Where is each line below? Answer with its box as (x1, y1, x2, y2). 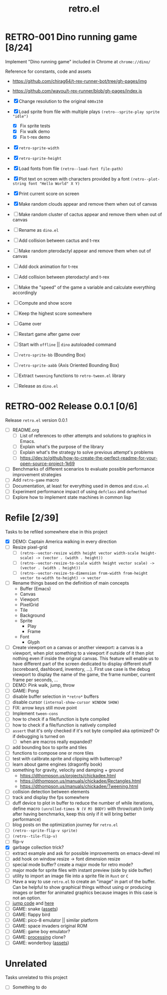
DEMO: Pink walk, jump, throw (12, 682, 75, 688)
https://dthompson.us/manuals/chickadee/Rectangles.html (19, 778, 141, 784)
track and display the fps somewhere (12, 794, 89, 800)
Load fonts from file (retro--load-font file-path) (18, 165, 123, 171)
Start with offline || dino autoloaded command (18, 341, 116, 347)
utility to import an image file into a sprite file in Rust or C (12, 873, 128, 879)
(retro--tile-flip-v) (12, 834, 57, 839)
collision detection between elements (12, 789, 90, 794)
